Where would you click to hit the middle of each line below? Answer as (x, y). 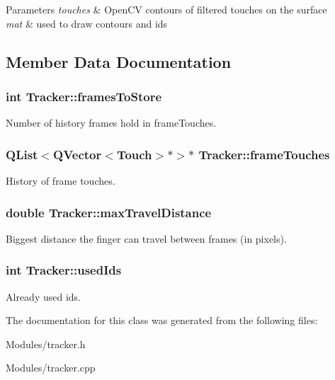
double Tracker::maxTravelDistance (109, 212)
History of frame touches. (61, 180)
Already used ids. (43, 296)
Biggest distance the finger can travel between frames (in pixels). (146, 238)
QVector (78, 154)
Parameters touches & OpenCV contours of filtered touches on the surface (166, 9)
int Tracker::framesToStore (84, 96)
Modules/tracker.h (46, 344)
